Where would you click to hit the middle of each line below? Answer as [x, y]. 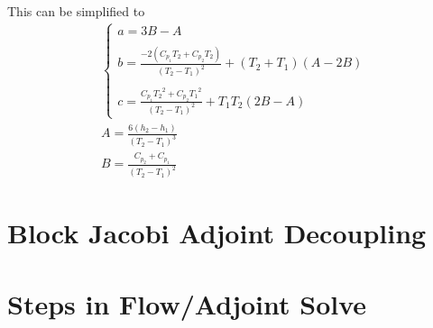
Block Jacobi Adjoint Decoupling [217, 233]
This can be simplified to [76, 11]
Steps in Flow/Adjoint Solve [187, 303]
